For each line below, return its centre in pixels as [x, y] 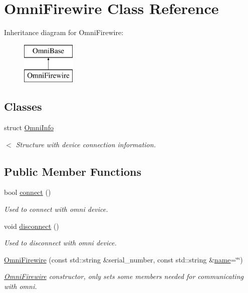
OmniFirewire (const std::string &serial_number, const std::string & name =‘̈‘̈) [123, 259]
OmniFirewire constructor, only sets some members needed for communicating [124, 276]
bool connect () [28, 192]
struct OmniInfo [29, 127]
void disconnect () [32, 226]
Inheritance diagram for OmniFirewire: [64, 32]
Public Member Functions [73, 171]
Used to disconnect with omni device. [60, 243]
